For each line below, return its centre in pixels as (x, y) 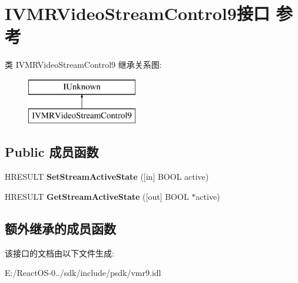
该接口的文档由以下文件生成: (59, 253)
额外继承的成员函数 (60, 228)
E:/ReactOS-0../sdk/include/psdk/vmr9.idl (83, 273)
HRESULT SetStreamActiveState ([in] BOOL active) (107, 177)
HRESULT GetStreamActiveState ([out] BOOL (97, 196)
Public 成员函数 (52, 152)
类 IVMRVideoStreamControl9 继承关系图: (83, 65)
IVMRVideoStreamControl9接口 (137, 13)
